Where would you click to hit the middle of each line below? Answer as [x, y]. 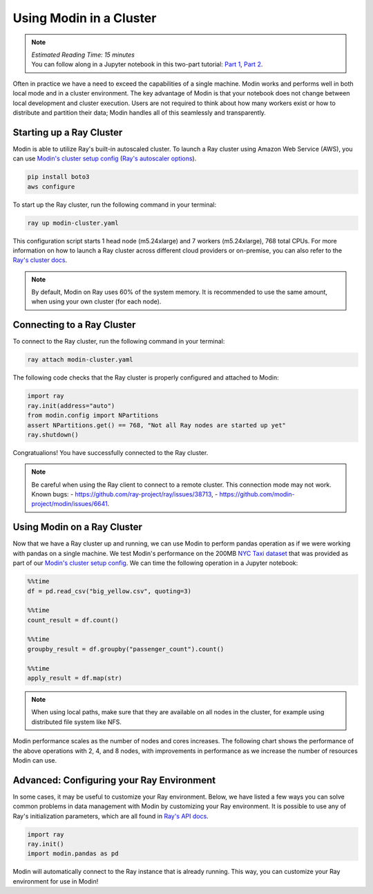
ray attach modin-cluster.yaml [80, 360]
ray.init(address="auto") [71, 406]
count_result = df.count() [73, 620]
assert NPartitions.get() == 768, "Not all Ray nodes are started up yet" [157, 425]
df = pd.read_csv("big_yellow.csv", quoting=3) [109, 591]
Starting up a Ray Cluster [68, 132]
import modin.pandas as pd [73, 854]
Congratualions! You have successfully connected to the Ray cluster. [111, 452]
